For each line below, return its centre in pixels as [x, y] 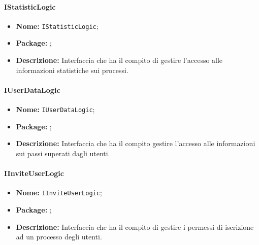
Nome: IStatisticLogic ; [57, 26]
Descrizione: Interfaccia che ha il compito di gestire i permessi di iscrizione [135, 226]
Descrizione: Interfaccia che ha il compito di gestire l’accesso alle [119, 60]
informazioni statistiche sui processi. [72, 70]
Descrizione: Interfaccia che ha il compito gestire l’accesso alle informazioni [136, 143]
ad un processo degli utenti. [59, 237]
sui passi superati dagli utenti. [63, 153]
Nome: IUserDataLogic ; [55, 109]
